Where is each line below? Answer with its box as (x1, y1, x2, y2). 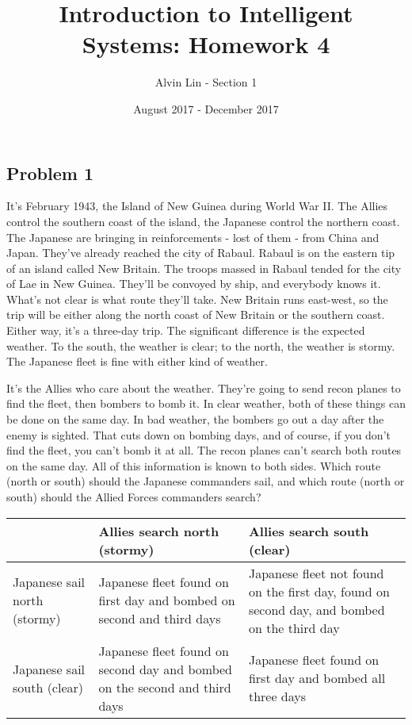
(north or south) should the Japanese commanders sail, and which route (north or (6, 473, 405, 489)
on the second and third (98, 677, 231, 696)
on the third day (248, 618, 340, 637)
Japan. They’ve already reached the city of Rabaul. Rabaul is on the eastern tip (6, 244, 395, 261)
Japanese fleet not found (248, 563, 384, 582)
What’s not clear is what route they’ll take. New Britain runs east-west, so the (6, 290, 388, 307)
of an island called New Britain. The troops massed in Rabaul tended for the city (6, 259, 402, 276)
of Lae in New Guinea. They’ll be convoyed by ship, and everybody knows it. (6, 275, 381, 292)
